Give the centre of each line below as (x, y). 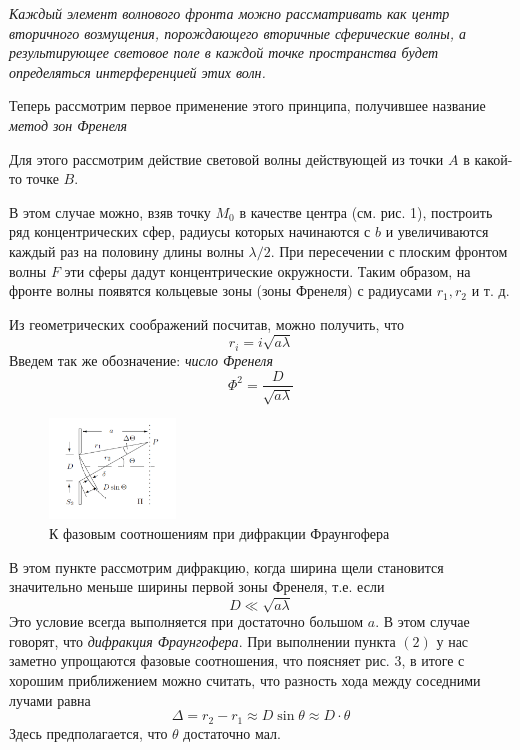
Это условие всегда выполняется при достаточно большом (186, 621)
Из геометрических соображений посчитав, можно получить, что (206, 323)
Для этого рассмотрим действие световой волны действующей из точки (226, 158)
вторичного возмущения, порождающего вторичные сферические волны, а (237, 32)
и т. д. (490, 290)
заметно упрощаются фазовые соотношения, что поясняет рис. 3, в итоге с (237, 660)
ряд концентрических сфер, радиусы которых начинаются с (190, 231)
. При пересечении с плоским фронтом (389, 250)
